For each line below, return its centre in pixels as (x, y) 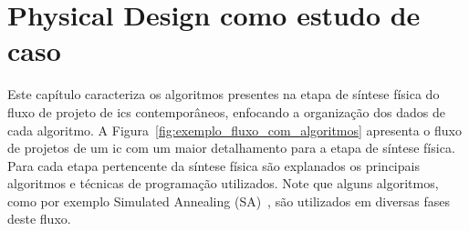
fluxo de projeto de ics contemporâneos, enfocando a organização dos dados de (226, 111)
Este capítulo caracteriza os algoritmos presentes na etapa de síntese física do (224, 94)
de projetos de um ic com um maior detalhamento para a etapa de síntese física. (231, 148)
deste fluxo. (39, 219)
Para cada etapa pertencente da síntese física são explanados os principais (214, 165)
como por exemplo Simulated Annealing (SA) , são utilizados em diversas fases (229, 201)
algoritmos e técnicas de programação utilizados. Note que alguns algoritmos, (223, 183)
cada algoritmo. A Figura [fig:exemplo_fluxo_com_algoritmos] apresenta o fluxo (234, 130)
